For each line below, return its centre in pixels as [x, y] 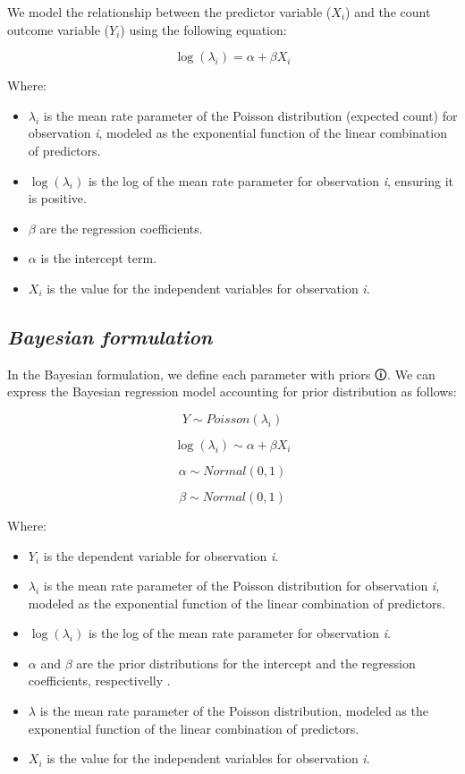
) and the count [388, 12]
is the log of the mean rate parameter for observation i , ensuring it [271, 180]
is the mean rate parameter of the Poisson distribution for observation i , [241, 586]
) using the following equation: [203, 29]
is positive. [57, 198]
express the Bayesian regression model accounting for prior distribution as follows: [232, 391]
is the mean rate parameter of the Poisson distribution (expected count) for [250, 115]
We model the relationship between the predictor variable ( [169, 12]
